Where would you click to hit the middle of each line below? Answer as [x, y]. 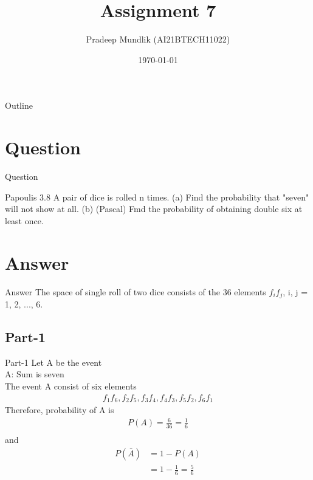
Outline [19, 105]
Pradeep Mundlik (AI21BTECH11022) [158, 39]
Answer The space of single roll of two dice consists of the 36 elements [136, 291]
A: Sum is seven [35, 374]
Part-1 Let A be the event [53, 362]
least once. [24, 220]
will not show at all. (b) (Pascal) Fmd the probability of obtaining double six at [154, 209]
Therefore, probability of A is [60, 410]
